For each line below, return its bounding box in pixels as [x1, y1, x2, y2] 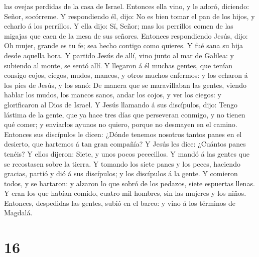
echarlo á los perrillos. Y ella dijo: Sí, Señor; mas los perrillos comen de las [4, 21, 233, 31]
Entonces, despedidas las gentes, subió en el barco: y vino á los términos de [4, 197, 235, 208]
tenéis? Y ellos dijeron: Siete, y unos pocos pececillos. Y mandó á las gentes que [4, 148, 249, 159]
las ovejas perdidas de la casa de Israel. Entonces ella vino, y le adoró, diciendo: [4, 1, 249, 11]
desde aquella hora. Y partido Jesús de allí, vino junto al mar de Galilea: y [4, 50, 234, 60]
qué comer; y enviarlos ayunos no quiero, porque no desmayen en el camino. [4, 119, 237, 130]
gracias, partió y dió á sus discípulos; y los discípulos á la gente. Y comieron [4, 168, 238, 179]
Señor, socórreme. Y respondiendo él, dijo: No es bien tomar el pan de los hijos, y [4, 11, 255, 21]
